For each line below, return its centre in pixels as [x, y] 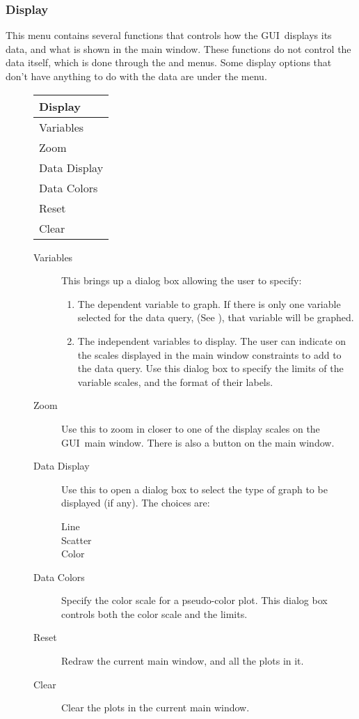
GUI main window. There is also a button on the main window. [198, 442]
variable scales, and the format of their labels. [175, 381]
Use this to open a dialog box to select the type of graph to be [194, 489]
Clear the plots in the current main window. [155, 708]
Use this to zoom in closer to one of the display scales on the [191, 428]
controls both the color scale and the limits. [154, 613]
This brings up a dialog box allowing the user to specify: [182, 280]
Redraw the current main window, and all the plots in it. [183, 661]
